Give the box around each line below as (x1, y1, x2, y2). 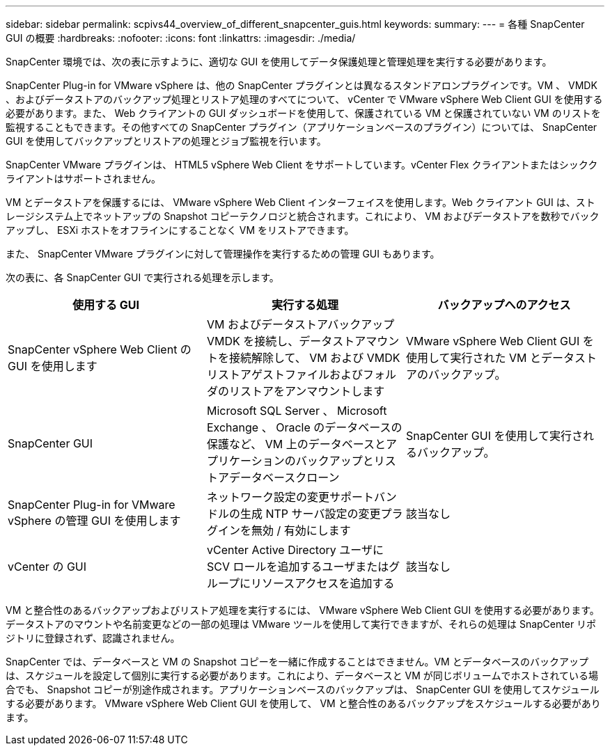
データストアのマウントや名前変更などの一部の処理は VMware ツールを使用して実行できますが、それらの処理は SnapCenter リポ (6, 618, 597, 630)
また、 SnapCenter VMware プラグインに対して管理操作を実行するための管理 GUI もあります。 (6, 248, 440, 260)
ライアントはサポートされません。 (6, 173, 162, 184)
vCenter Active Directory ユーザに (206, 543, 384, 557)
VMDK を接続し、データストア (206, 334, 366, 348)
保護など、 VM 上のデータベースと (206, 437, 386, 451)
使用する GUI (72, 298, 139, 312)
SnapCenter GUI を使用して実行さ (405, 429, 584, 443)
